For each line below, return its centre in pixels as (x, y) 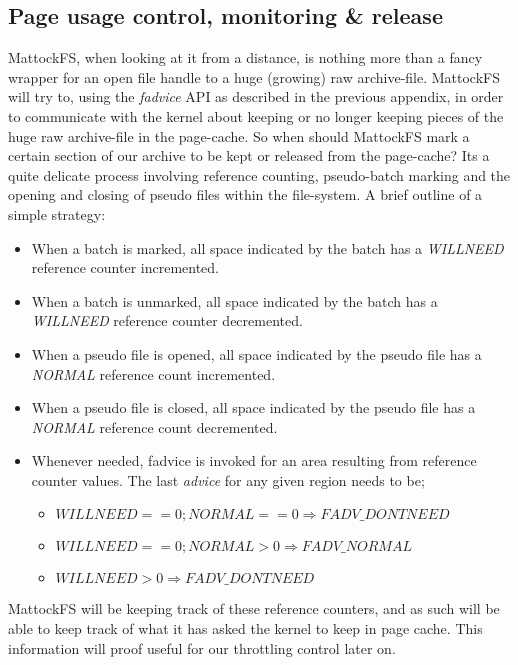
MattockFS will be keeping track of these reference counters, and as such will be (254, 608)
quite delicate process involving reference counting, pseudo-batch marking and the (259, 174)
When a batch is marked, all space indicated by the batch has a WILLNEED (267, 247)
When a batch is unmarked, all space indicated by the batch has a (234, 300)
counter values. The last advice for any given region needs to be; (228, 479)
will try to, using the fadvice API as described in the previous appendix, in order (256, 96)
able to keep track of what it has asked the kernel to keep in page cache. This (245, 628)
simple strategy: (57, 213)
